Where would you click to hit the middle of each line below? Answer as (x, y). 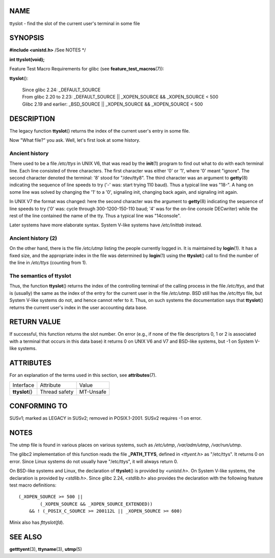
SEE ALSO (26, 537)
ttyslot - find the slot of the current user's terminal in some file (75, 23)
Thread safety (57, 392)
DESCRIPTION (32, 119)
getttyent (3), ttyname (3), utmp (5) (46, 549)
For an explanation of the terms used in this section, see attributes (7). (83, 375)
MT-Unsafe (93, 392)
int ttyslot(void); (27, 59)
